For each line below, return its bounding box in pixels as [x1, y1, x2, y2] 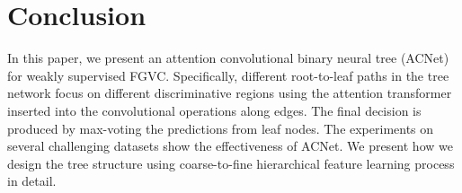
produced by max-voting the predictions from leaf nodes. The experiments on [7, 118, 434, 137]
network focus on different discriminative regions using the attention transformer [7, 83, 452, 102]
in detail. [7, 171, 57, 190]
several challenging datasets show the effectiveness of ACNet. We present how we [7, 136, 453, 155]
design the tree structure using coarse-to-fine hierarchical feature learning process [7, 154, 455, 172]
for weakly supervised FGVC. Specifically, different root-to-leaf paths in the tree [7, 66, 449, 84]
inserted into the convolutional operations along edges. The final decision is [7, 101, 422, 119]
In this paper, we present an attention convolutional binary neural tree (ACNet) [7, 48, 449, 67]
